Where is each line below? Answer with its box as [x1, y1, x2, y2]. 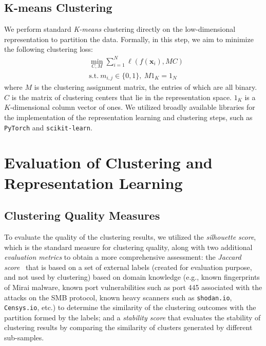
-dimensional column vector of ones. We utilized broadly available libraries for [10, 102, 255, 112]
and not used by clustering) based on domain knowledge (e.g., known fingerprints [4, 272, 260, 282]
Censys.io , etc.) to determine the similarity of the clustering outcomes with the [4, 302, 256, 313]
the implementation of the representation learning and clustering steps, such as [4, 112, 253, 122]
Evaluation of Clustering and [4, 152, 213, 173]
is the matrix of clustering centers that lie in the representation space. [11, 91, 232, 102]
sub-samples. [4, 332, 44, 343]
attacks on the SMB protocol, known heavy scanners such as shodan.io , [4, 292, 232, 302]
